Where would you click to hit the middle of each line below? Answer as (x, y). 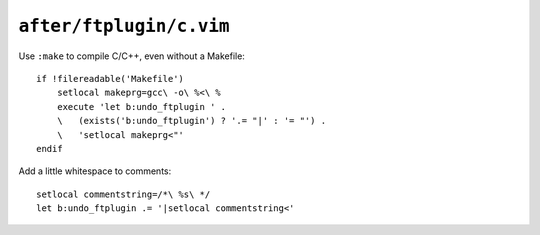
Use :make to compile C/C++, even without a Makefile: (131, 56)
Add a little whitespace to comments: (95, 171)
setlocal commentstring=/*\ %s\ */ (123, 194)
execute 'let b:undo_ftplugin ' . (141, 106)
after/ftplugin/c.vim (124, 26)
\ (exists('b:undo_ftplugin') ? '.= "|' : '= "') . (191, 121)
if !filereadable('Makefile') (110, 78)
